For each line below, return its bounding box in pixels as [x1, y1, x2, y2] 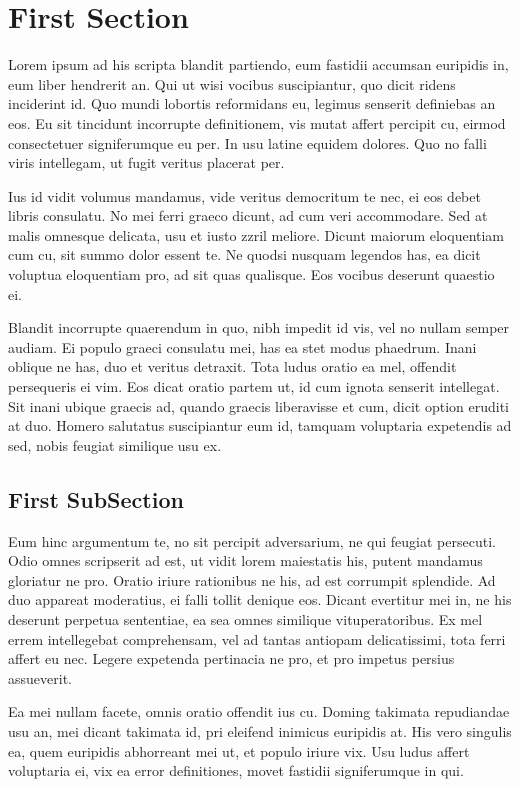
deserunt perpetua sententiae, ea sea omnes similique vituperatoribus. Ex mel [8, 608, 483, 629]
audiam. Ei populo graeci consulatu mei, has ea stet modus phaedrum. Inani [8, 336, 477, 357]
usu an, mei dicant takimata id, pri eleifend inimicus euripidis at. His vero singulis [8, 720, 512, 741]
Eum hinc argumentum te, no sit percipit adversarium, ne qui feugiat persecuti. [8, 530, 496, 551]
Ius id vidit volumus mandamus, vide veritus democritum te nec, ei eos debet [8, 185, 481, 206]
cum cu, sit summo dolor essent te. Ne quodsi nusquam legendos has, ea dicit [8, 244, 481, 265]
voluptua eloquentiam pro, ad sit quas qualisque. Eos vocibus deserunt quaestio [8, 264, 495, 285]
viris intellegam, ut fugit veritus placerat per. [8, 152, 285, 173]
